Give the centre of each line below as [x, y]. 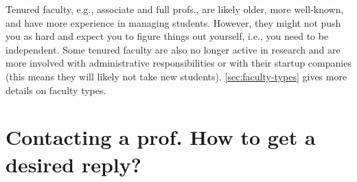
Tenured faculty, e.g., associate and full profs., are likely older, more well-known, [175, 9]
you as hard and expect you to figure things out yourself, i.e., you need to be [167, 36]
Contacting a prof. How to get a [161, 137]
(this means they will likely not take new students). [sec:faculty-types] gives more [176, 76]
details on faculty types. [56, 90]
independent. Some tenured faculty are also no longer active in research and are [173, 49]
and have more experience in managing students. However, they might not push [173, 22]
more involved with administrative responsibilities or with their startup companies [178, 63]
